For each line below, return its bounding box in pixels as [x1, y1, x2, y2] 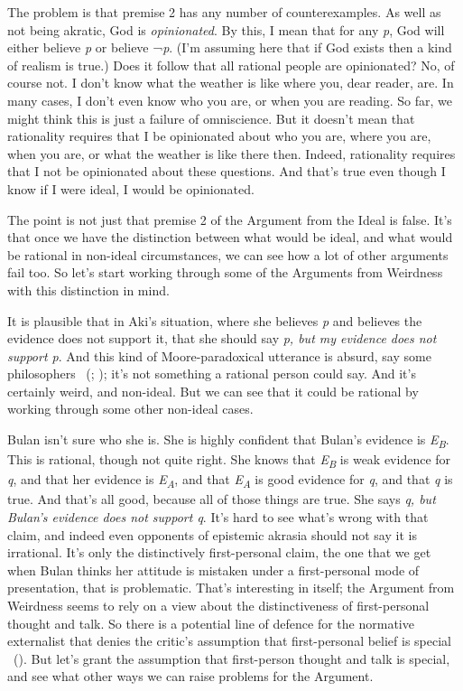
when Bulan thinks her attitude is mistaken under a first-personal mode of [7, 560, 420, 579]
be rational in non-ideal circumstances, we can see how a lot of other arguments [7, 245, 449, 264]
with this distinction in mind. [7, 280, 170, 299]
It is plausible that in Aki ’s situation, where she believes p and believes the [7, 311, 422, 330]
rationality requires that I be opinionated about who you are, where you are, [7, 126, 431, 145]
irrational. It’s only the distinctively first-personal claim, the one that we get [7, 543, 431, 562]
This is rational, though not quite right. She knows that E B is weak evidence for [7, 450, 451, 471]
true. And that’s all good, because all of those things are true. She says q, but [7, 490, 436, 509]
